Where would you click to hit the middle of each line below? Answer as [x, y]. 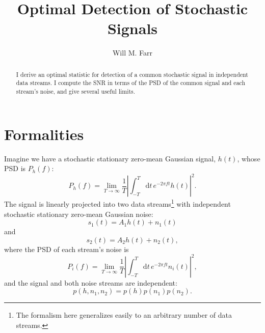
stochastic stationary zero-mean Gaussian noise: [79, 214]
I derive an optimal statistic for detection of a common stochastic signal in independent [132, 74]
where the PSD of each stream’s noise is [67, 249]
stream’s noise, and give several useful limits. [76, 91]
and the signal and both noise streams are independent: [91, 282]
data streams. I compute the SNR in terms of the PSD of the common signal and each [131, 83]
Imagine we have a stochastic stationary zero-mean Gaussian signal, [110, 158]
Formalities [44, 134]
